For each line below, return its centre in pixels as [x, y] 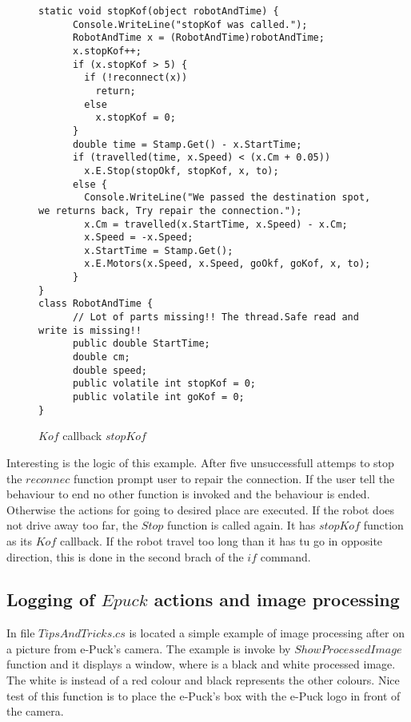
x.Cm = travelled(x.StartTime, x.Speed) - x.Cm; [216, 224]
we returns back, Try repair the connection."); [170, 210]
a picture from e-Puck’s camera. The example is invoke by [149, 648]
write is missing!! [90, 330]
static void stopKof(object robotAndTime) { [159, 11]
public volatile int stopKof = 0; [164, 384]
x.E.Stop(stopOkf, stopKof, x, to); [182, 171]
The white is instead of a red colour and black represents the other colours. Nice [203, 680]
